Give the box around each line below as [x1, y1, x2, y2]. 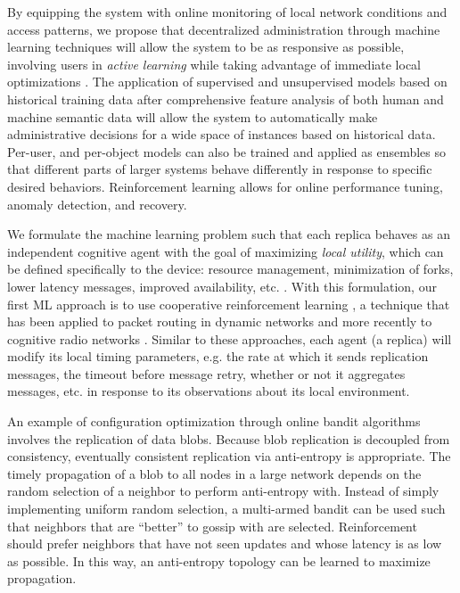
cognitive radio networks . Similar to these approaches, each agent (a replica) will [7, 329, 452, 348]
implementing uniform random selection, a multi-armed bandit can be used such [7, 499, 446, 518]
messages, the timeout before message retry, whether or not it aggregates [7, 364, 406, 383]
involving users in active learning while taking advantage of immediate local [7, 54, 421, 73]
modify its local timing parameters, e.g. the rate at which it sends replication [7, 347, 429, 366]
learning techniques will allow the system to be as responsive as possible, [7, 37, 405, 56]
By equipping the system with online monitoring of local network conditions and [7, 3, 448, 21]
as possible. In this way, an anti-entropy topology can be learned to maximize [7, 551, 431, 570]
